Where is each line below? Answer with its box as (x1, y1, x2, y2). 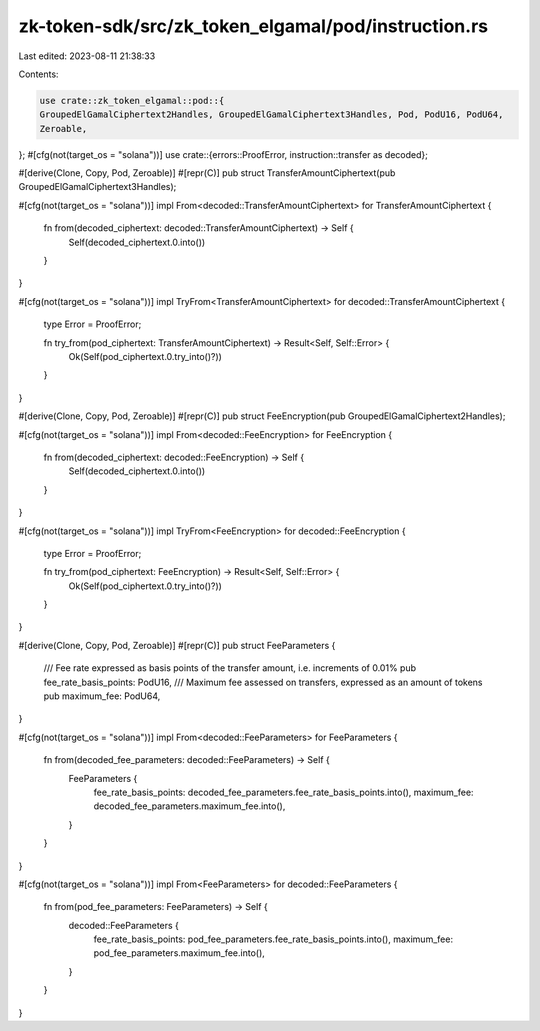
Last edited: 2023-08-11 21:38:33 (18, 50, 156, 62)
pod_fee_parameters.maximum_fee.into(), (93, 947, 265, 959)
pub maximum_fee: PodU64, (43, 690, 161, 702)
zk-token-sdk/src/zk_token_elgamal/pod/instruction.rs (18, 15, 489, 37)
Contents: (18, 68, 59, 80)
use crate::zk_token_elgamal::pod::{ (39, 95, 225, 106)
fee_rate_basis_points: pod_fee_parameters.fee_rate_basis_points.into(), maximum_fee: (93, 933, 454, 945)
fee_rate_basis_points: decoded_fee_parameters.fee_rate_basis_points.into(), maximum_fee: (93, 786, 474, 798)
